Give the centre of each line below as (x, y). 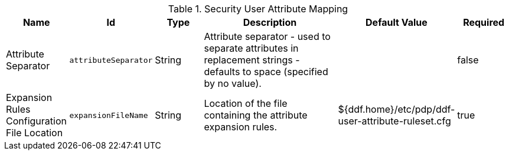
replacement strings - (252, 60)
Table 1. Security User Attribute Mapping (258, 9)
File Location (35, 133)
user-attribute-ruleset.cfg (394, 121)
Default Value (397, 22)
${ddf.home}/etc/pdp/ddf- (397, 109)
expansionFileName (109, 115)
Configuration (36, 121)
